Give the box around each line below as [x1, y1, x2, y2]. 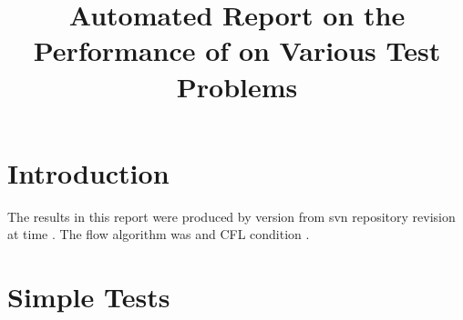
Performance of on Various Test [33, 32, 441, 69]
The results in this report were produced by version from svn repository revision [7, 206, 456, 225]
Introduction [7, 154, 170, 191]
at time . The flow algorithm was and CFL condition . [7, 225, 310, 244]
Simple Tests [7, 278, 170, 315]
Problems [176, 67, 298, 105]
